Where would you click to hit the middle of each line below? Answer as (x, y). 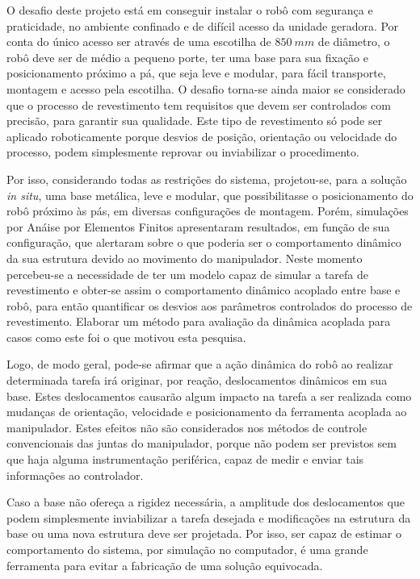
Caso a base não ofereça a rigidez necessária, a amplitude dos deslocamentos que (206, 502)
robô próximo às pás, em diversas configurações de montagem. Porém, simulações (208, 211)
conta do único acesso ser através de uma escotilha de (139, 42)
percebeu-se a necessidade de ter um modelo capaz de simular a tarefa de (187, 274)
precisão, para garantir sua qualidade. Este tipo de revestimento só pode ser (195, 121)
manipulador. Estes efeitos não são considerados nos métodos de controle (187, 427)
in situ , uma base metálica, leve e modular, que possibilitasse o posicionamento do (210, 195)
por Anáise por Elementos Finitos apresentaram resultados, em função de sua (198, 226)
